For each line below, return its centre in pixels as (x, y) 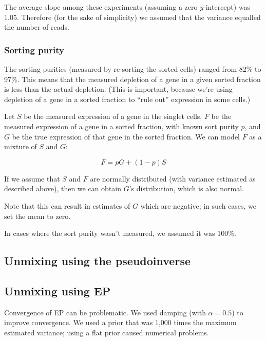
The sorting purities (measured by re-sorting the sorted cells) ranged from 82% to (133, 69)
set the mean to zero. (37, 216)
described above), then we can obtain (63, 188)
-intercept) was (227, 7)
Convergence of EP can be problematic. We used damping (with (105, 312)
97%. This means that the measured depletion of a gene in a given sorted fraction (132, 79)
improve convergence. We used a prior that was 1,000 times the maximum (120, 322)
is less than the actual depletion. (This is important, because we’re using (118, 89)
